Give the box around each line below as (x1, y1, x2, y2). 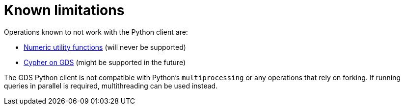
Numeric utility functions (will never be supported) (24, 43, 186, 51)
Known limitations (4, 2, 125, 19)
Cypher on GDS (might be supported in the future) (24, 58, 186, 66)
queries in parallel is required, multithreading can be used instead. (4, 81, 218, 90)
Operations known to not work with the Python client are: (4, 27, 188, 36)
